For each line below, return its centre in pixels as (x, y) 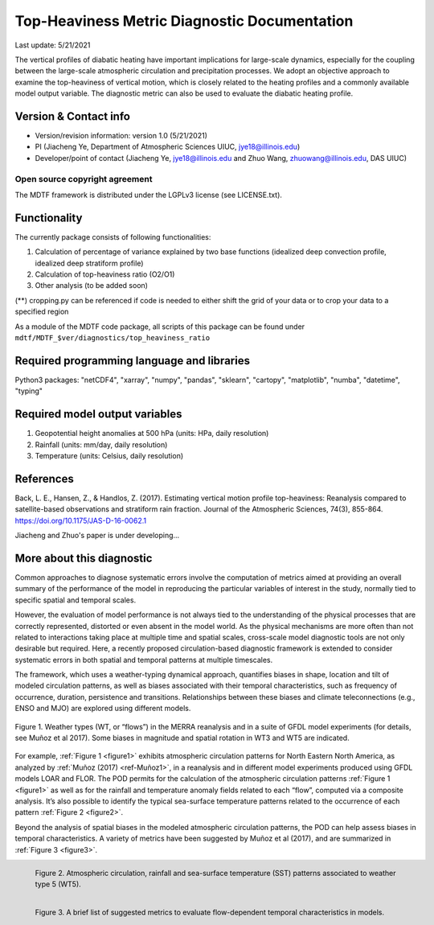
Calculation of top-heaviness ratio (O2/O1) (105, 274)
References (44, 479)
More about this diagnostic (84, 558)
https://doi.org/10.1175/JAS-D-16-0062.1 (81, 520)
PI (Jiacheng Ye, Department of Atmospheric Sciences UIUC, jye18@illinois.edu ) (168, 147)
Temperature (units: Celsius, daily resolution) (109, 455)
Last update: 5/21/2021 (53, 45)
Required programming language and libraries (133, 361)
